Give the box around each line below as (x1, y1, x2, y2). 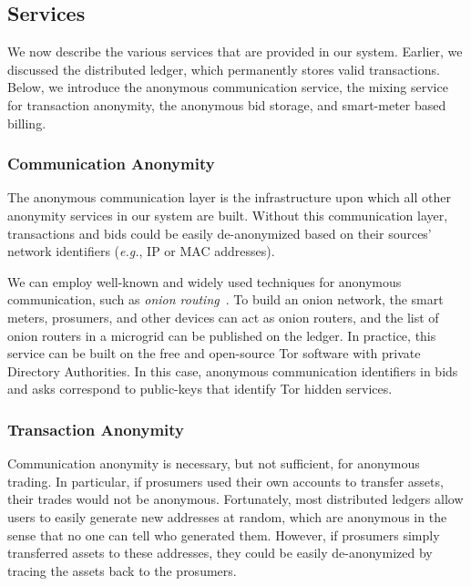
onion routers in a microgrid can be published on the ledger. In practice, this (7, 325, 436, 344)
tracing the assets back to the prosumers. (7, 560, 237, 580)
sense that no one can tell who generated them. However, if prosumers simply (7, 525, 440, 544)
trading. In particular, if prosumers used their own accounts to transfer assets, (7, 471, 444, 490)
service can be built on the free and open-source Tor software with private (7, 344, 421, 363)
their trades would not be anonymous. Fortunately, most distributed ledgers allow (7, 489, 464, 509)
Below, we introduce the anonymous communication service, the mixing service (7, 77, 448, 97)
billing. (7, 113, 46, 132)
